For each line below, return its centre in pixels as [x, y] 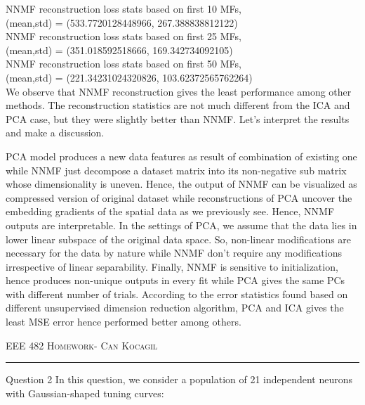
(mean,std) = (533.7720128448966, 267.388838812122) [122, 22]
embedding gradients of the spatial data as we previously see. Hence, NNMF [170, 211]
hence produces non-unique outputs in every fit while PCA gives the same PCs [175, 280]
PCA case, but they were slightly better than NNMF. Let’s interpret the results [178, 118]
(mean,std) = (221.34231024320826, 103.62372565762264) [129, 77]
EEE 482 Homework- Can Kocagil [82, 345]
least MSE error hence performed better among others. [124, 322]
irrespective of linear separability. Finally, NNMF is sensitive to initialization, [172, 266]
